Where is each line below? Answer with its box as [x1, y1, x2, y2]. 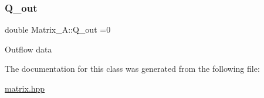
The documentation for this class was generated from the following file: [5, 62, 260, 75]
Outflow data [5, 43, 52, 55]
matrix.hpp [5, 82, 45, 94]
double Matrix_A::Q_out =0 [5, 23, 111, 36]
